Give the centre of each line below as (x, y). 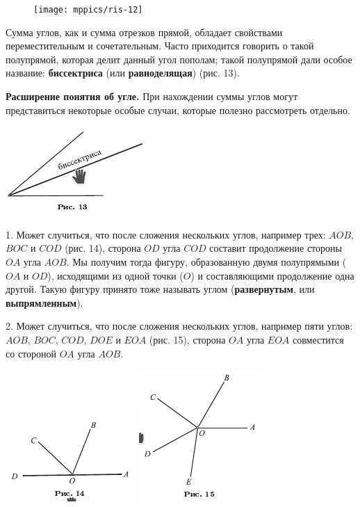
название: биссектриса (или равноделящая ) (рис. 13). (123, 73)
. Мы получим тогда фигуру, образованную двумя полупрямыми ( (206, 261)
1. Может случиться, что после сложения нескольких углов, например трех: (166, 234)
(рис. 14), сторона (103, 248)
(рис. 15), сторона (187, 339)
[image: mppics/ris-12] (88, 10)
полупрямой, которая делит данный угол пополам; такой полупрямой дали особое (179, 59)
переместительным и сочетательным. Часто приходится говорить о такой (160, 46)
